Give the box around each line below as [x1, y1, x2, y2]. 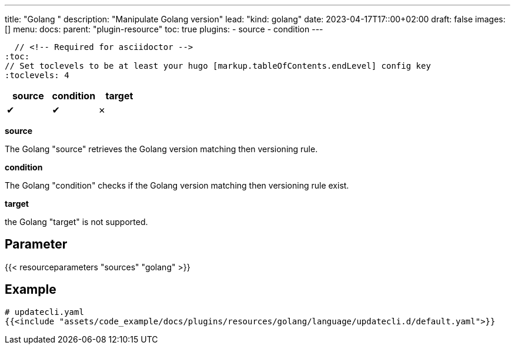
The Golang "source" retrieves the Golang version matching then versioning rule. [5, 144, 318, 154]
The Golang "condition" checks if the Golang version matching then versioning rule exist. [5, 180, 349, 190]
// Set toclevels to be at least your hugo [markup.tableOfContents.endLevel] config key [5, 61, 431, 71]
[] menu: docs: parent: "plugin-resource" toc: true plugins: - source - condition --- [5, 24, 323, 34]
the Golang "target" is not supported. [5, 217, 148, 227]
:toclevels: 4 [5, 71, 69, 80]
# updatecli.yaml [5, 307, 84, 317]
